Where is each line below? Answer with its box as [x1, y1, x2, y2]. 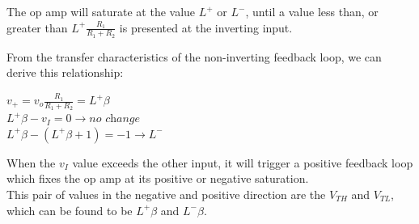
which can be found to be [6, 201, 133, 218]
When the [6, 154, 56, 171]
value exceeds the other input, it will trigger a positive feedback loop [72, 154, 413, 171]
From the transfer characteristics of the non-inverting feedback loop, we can [6, 48, 382, 65]
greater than [6, 19, 68, 36]
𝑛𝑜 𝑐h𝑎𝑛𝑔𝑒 [89, 113, 140, 125]
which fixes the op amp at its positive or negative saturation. [6, 170, 309, 187]
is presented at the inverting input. [119, 19, 293, 36]
